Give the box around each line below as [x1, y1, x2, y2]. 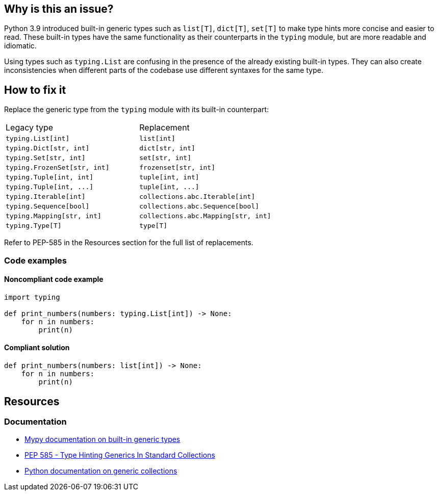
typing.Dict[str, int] [6, 144, 90, 152]
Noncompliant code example [4, 275, 104, 284]
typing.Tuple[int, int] [6, 173, 94, 181]
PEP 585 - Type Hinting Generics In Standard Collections [24, 451, 215, 460]
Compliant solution [4, 343, 70, 352]
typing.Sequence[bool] [6, 202, 90, 211]
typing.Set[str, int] [6, 154, 86, 162]
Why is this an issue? [4, 3, 114, 15]
